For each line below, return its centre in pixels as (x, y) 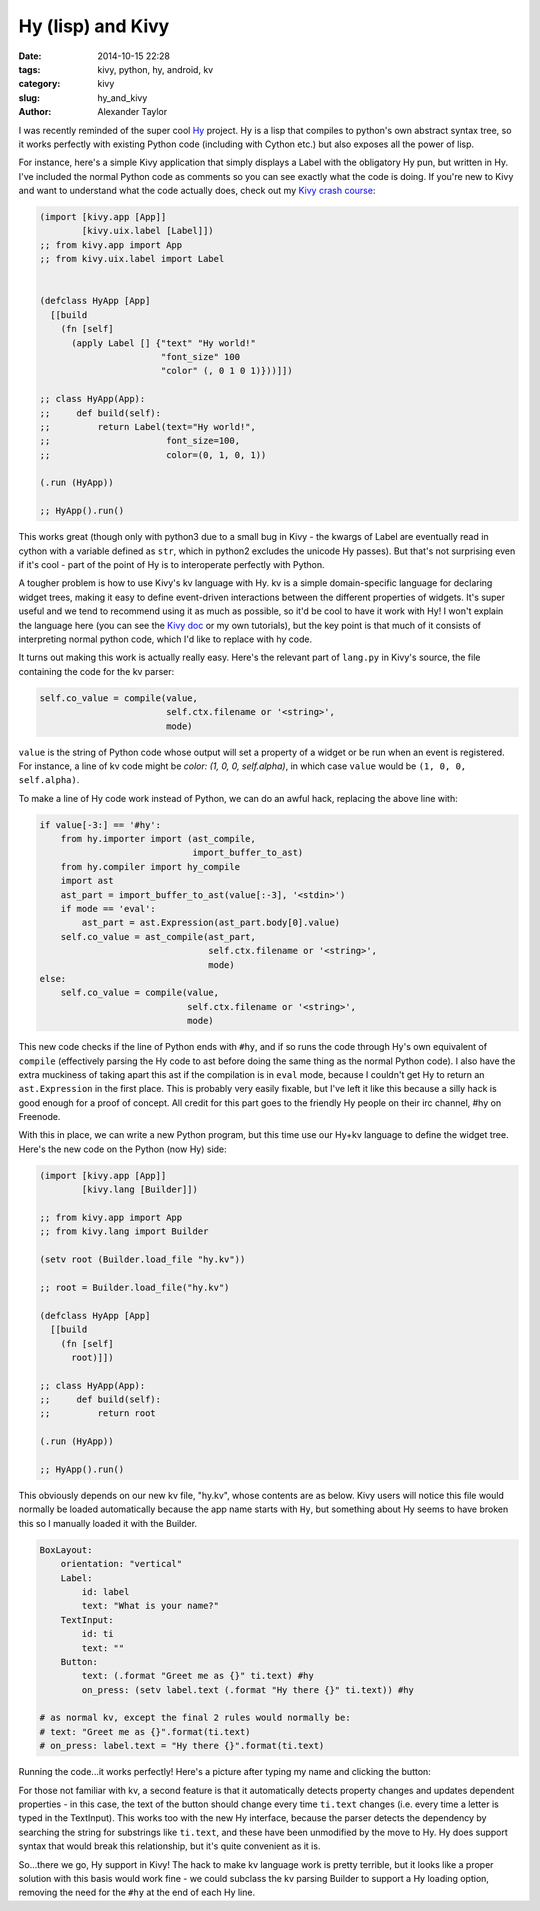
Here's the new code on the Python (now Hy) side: (122, 1149)
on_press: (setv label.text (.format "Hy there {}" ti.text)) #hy (248, 1689)
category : (39, 84)
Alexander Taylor (132, 112)
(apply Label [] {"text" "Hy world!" (164, 343)
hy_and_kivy (122, 97)
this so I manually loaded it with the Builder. (108, 1523)
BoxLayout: (66, 1549)
